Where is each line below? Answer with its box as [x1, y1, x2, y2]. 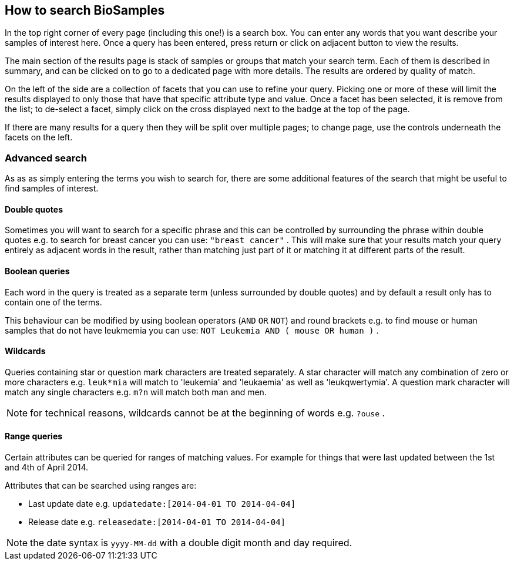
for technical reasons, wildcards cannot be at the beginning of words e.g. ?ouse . [30, 406, 385, 419]
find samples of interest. [5, 183, 99, 194]
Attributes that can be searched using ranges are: [5, 480, 197, 491]
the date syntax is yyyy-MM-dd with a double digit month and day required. [30, 537, 352, 549]
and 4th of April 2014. [5, 462, 89, 473]
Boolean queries [5, 266, 70, 276]
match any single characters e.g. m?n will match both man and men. [5, 386, 267, 397]
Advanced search [5, 152, 87, 164]
